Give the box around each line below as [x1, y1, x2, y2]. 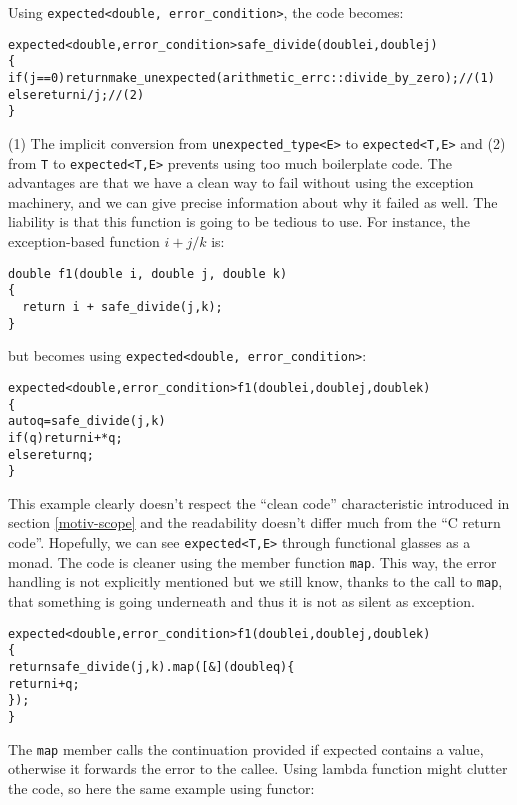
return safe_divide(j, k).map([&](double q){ [8, 659, 295, 674]
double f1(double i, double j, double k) [8, 266, 288, 281]
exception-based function [8, 231, 160, 252]
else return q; [8, 447, 94, 462]
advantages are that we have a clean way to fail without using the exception [8, 172, 474, 193]
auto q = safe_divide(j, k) [8, 414, 166, 429]
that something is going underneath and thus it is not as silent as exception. [8, 591, 475, 611]
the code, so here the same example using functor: [8, 777, 315, 798]
